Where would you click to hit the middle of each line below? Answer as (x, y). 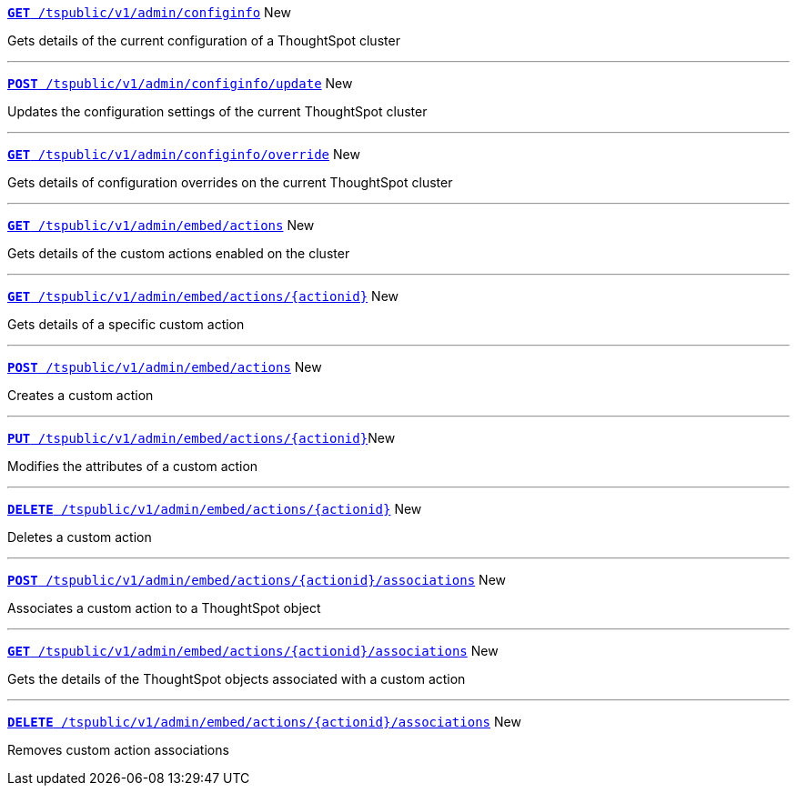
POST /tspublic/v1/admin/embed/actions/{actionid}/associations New (257, 580)
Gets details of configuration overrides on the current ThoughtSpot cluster (230, 182)
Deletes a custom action (80, 537)
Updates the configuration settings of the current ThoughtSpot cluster (217, 111)
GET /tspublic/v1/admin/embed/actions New (161, 225)
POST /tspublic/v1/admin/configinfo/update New (180, 83)
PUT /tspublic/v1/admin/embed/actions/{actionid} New (202, 438)
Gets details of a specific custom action (126, 324)
